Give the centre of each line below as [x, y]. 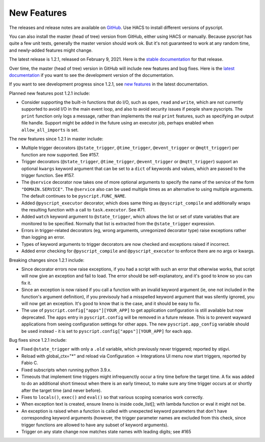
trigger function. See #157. [48, 175]
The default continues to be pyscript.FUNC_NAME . [74, 196]
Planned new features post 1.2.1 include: [50, 93]
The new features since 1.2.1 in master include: [56, 139]
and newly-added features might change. [51, 50]
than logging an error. [43, 237]
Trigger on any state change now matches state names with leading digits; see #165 [106, 432]
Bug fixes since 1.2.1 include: [38, 340]
